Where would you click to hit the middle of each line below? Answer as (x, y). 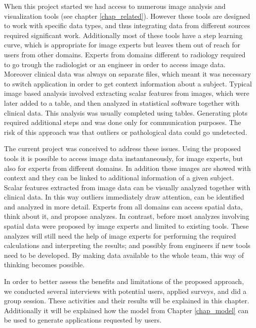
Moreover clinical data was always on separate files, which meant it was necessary (128, 74)
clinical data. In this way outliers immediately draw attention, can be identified (124, 197)
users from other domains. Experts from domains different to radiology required (125, 54)
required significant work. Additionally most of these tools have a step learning (123, 35)
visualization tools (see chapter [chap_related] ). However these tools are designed (127, 16)
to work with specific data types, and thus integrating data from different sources (127, 25)
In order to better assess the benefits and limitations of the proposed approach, (124, 281)
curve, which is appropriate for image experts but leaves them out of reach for (122, 45)
